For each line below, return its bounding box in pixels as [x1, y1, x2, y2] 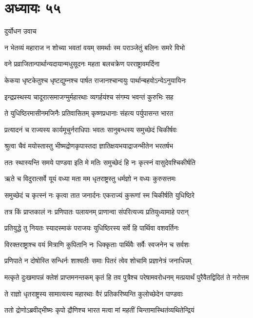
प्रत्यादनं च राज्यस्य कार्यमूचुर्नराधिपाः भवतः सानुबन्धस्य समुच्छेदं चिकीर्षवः [4, 124, 177, 134]
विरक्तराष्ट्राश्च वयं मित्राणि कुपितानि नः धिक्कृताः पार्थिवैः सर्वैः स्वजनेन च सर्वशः [4, 239, 190, 249]
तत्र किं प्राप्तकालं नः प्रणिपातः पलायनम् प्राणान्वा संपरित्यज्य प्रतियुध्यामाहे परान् [4, 206, 189, 216]
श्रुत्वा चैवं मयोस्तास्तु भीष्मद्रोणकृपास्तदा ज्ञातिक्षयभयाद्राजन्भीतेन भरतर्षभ [4, 141, 173, 151]
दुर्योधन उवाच [4, 26, 37, 36]
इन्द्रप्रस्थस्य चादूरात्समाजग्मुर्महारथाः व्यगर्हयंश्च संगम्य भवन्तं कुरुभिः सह [4, 91, 174, 102]
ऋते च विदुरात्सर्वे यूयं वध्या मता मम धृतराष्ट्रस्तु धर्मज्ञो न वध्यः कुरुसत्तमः [4, 173, 176, 184]
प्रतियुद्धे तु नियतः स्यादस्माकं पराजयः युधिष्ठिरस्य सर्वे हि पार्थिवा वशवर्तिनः [4, 223, 179, 233]
